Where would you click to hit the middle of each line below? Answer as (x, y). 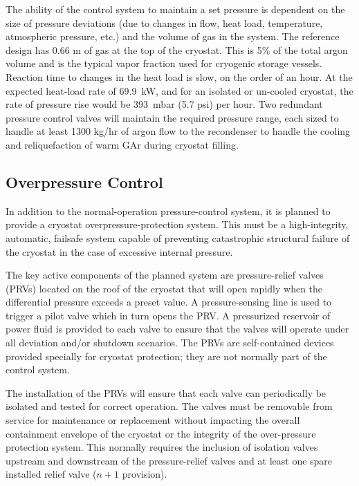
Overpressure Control (84, 181)
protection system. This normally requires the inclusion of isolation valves (162, 447)
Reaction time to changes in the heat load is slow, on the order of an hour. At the (179, 76)
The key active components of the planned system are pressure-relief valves (165, 275)
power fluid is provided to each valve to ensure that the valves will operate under (177, 329)
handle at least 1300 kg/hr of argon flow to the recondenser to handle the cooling (178, 131)
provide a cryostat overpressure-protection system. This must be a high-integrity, (177, 224)
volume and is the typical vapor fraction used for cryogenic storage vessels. (164, 63)
